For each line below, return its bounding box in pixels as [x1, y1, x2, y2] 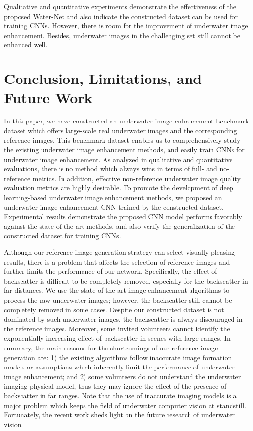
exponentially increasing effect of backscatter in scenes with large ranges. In [4, 333, 231, 343]
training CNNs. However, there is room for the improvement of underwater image [4, 21, 248, 31]
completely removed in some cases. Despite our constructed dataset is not [4, 304, 224, 314]
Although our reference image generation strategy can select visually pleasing [4, 247, 235, 257]
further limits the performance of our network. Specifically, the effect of [4, 266, 217, 276]
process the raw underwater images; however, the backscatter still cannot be [4, 294, 232, 305]
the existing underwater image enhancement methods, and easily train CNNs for [4, 144, 245, 155]
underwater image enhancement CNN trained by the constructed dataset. [4, 202, 224, 212]
